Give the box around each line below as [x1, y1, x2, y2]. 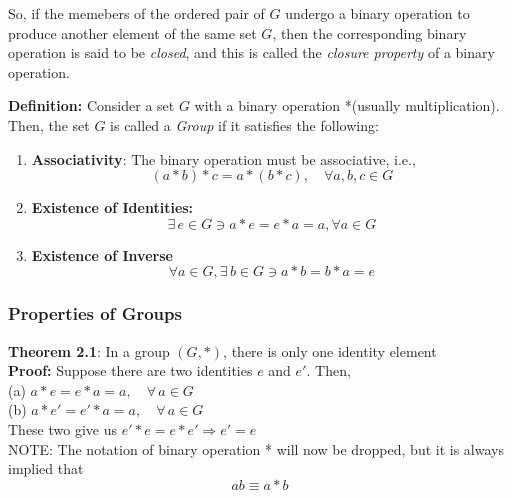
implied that [8, 458, 84, 479]
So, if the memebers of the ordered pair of [8, 3, 265, 23]
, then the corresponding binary [272, 22, 467, 43]
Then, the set [8, 114, 90, 135]
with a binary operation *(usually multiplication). [194, 95, 500, 116]
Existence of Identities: [31, 197, 194, 218]
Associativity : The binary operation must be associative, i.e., [31, 148, 416, 169]
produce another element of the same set [8, 22, 257, 43]
